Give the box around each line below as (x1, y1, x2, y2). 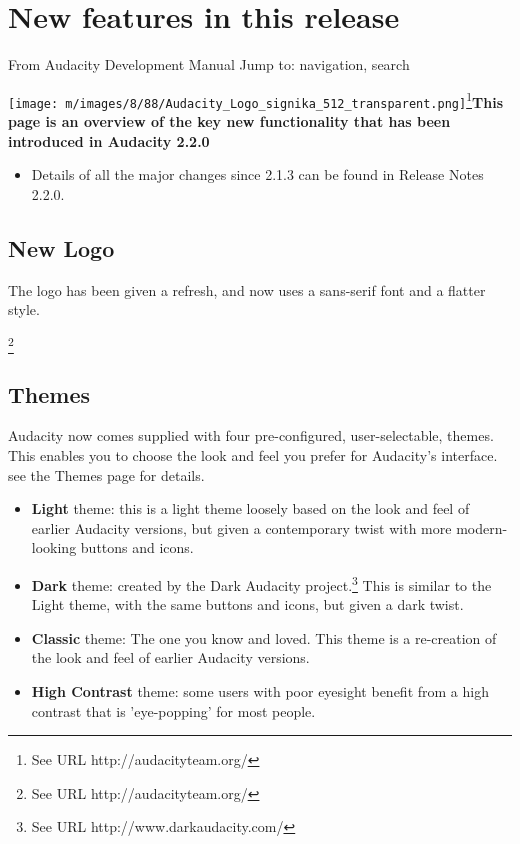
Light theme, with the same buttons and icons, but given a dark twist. (31, 594, 464, 615)
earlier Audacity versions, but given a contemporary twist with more (31, 517, 452, 538)
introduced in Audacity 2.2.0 (8, 130, 210, 151)
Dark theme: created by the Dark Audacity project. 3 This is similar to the (31, 571, 492, 595)
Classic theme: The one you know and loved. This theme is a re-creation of (31, 627, 497, 648)
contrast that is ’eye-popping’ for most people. (31, 700, 316, 721)
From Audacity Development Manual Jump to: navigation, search (8, 54, 410, 75)
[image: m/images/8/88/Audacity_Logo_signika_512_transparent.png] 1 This (8, 88, 503, 112)
